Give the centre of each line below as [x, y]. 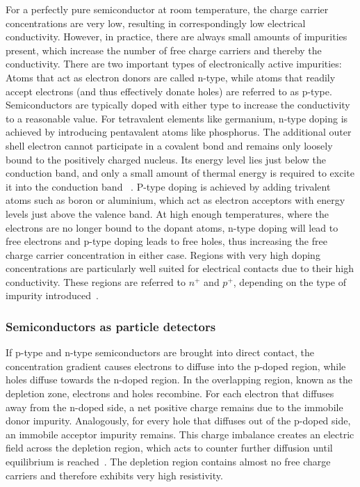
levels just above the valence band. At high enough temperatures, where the [167, 213]
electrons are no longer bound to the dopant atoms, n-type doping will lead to [172, 227]
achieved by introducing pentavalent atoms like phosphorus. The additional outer [179, 132]
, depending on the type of [289, 281]
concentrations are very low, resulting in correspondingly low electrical [156, 23]
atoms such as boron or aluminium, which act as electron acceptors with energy [175, 200]
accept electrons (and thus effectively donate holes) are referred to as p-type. [169, 91]
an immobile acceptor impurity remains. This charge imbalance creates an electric [180, 434]
